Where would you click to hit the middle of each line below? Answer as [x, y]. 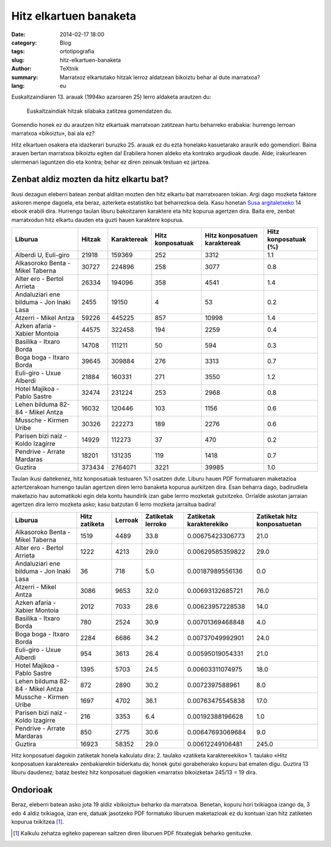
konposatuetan [279, 524]
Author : [21, 69]
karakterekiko [208, 524]
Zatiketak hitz [277, 516]
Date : [18, 34]
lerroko [156, 524]
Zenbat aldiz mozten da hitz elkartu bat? [90, 179]
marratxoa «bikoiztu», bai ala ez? [53, 133]
